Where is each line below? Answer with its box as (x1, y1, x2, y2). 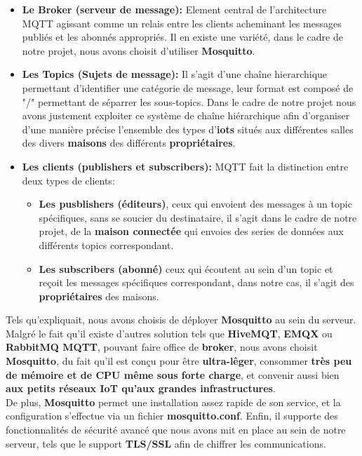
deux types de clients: (22, 173, 115, 187)
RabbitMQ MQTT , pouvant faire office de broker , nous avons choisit (6, 340, 318, 354)
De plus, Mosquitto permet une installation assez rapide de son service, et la (6, 394, 341, 409)
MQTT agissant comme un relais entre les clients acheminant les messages (22, 15, 342, 30)
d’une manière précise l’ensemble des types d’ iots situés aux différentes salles (22, 121, 354, 136)
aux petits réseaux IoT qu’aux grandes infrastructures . (6, 381, 276, 396)
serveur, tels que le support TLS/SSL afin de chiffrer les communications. (6, 436, 326, 450)
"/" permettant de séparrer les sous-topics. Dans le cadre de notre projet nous (22, 94, 356, 109)
